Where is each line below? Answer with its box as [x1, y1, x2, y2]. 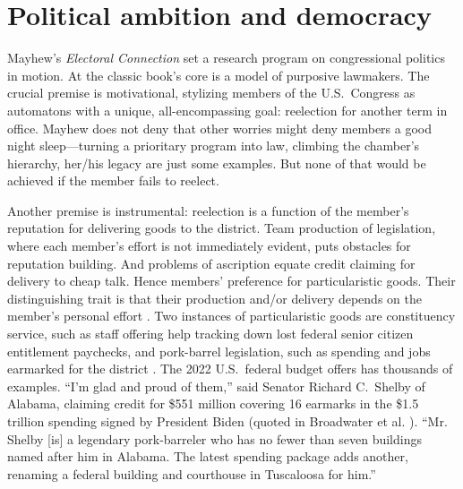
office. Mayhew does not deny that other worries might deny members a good [7, 118, 433, 137]
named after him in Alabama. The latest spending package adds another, [7, 447, 408, 466]
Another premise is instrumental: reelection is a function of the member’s [7, 201, 409, 219]
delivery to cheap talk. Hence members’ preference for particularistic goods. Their [7, 271, 456, 290]
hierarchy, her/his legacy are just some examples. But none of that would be [7, 153, 426, 172]
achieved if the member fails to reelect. [7, 171, 219, 190]
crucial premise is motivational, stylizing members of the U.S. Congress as [7, 83, 416, 102]
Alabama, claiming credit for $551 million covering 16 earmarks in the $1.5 [7, 394, 419, 413]
